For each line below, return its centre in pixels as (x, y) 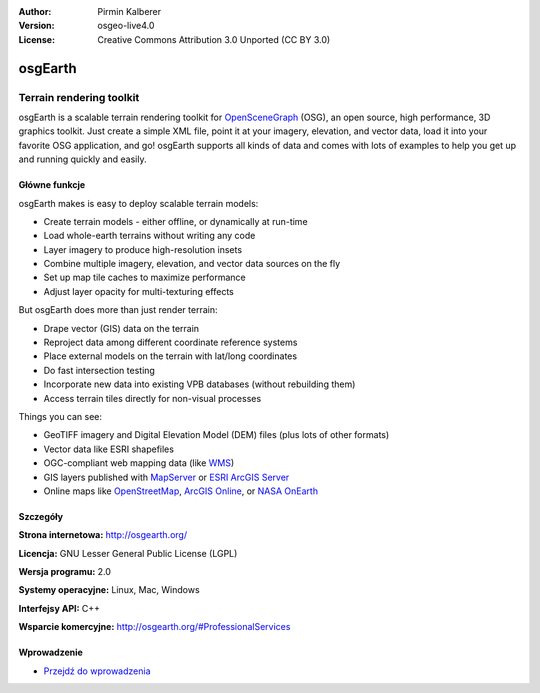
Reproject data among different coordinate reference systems (170, 342)
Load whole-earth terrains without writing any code (149, 236)
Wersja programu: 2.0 (65, 572)
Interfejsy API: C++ (59, 608)
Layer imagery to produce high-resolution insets (143, 249)
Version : (36, 26)
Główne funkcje (52, 185)
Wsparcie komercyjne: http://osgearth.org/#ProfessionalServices (154, 627)
